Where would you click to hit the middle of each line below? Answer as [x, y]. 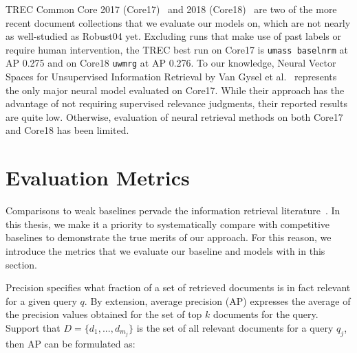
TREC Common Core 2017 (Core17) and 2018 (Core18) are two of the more [171, 9]
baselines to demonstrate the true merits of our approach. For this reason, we [169, 237]
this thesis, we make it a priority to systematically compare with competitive [168, 224]
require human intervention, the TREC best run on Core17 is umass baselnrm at [177, 49]
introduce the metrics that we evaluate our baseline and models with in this [165, 250]
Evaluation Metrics [98, 178]
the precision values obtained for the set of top [104, 314]
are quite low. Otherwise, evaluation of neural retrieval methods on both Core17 [174, 116]
